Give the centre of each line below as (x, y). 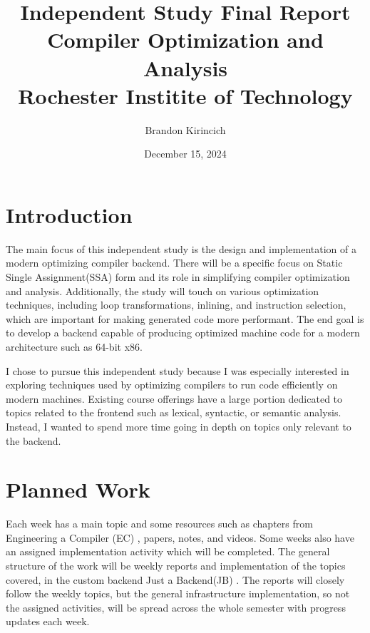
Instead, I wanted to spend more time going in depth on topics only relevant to (179, 426)
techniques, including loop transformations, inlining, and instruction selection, (176, 305)
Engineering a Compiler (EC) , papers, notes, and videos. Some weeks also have (180, 537)
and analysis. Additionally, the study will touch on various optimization (163, 290)
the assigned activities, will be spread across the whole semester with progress (176, 607)
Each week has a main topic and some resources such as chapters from (159, 524)
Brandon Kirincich (185, 129)
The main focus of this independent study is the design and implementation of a (181, 248)
